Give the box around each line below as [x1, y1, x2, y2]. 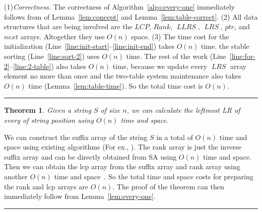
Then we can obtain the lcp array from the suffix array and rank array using [4, 161, 240, 172]
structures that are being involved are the [4, 21, 133, 32]
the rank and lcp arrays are [4, 181, 89, 191]
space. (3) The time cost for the [131, 31, 229, 41]
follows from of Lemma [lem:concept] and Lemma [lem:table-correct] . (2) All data [4, 11, 258, 22]
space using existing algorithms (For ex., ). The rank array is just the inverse [4, 141, 242, 152]
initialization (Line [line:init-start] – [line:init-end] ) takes [4, 41, 175, 51]
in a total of [156, 131, 193, 142]
